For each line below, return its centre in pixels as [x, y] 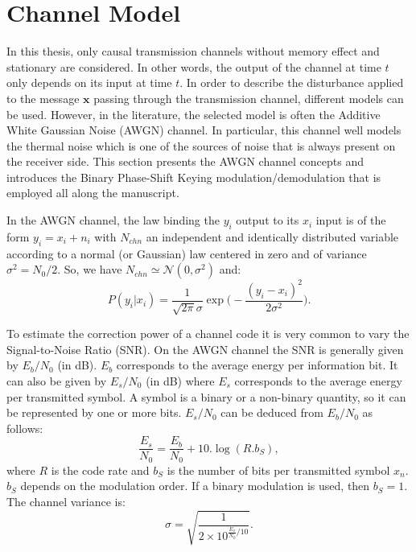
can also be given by [57, 380]
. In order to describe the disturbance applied [292, 82]
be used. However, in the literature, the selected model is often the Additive [194, 114]
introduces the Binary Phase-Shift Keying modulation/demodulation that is [194, 177]
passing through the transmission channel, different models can [249, 98]
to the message [43, 98]
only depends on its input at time [89, 82]
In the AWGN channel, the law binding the [113, 220]
